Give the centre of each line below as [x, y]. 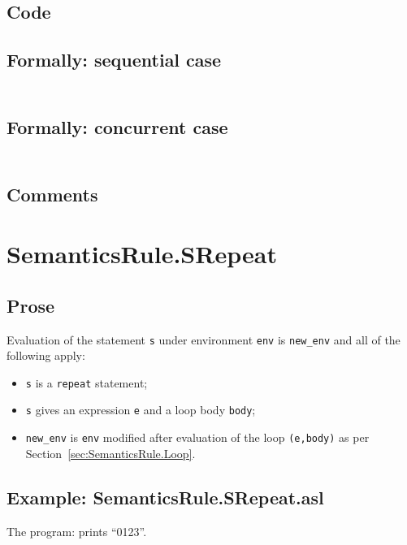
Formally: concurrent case [117, 126]
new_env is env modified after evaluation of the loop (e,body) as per [197, 437]
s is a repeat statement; [87, 382]
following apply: [46, 355]
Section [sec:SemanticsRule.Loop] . [110, 453]
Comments [52, 194]
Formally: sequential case [114, 60]
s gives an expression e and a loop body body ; [141, 410]
